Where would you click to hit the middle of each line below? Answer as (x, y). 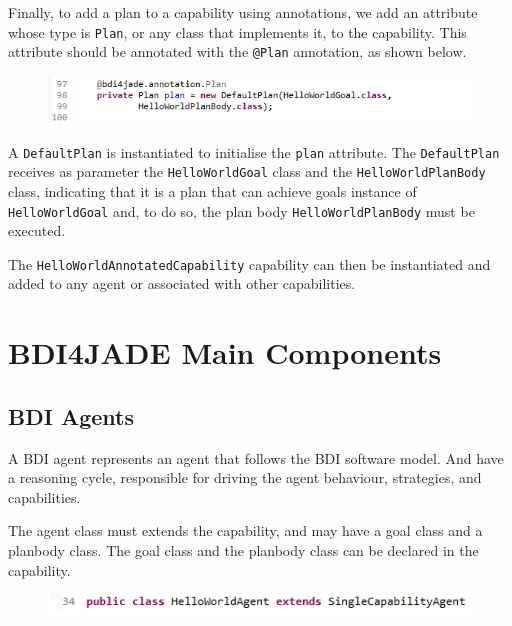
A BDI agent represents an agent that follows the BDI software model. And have (256, 457)
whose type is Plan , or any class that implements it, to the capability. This (237, 31)
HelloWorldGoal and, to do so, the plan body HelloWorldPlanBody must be (241, 210)
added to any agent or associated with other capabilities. (182, 283)
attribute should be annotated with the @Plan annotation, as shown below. (237, 51)
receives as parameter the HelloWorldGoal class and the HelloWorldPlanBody (247, 171)
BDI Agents (71, 415)
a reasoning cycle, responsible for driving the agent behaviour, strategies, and (245, 477)
